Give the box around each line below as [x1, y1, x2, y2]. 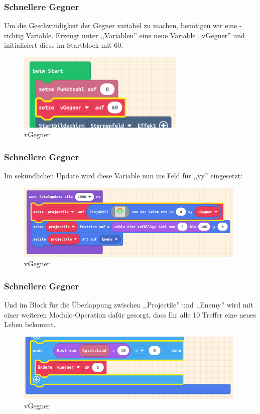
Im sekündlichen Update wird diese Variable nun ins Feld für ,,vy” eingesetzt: [4, 170, 243, 181]
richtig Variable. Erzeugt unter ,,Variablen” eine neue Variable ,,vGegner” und [4, 30, 245, 40]
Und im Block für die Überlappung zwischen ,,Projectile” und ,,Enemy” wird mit [4, 299, 253, 310]
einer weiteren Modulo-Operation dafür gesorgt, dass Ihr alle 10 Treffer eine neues [4, 309, 256, 320]
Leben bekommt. [4, 319, 56, 330]
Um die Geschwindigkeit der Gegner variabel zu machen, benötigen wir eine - [4, 20, 242, 31]
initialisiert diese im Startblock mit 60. [4, 40, 123, 50]
